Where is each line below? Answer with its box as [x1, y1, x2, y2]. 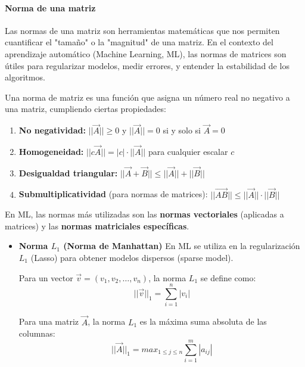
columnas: [18, 327, 55, 340]
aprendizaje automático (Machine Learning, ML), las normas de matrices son [5, 47, 287, 60]
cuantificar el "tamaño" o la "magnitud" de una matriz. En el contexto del [5, 36, 273, 48]
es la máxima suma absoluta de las [139, 315, 267, 328]
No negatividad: [18, 124, 86, 136]
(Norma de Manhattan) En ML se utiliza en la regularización [63, 240, 300, 252]
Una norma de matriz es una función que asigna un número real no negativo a [5, 91, 290, 103]
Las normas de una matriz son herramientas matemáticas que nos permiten [5, 24, 280, 36]
